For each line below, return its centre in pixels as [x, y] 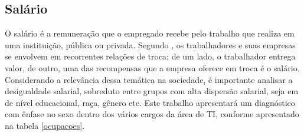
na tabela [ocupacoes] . [45, 125]
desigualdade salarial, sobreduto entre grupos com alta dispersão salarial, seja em [152, 91]
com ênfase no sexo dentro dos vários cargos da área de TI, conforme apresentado [152, 114]
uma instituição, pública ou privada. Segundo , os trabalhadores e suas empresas [150, 44]
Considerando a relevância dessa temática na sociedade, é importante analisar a [149, 79]
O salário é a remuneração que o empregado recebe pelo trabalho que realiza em [150, 33]
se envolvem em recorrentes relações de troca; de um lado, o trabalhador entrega [150, 56]
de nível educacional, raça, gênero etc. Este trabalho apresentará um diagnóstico [150, 102]
